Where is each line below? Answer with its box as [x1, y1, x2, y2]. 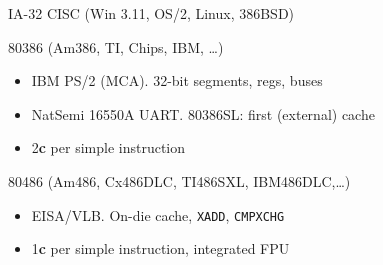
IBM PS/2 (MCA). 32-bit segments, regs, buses [31, 70, 323, 91]
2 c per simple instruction [31, 137, 186, 158]
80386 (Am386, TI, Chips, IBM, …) [8, 36, 224, 57]
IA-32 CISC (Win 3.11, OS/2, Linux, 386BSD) [8, 3, 295, 23]
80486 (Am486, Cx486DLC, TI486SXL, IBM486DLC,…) [8, 170, 351, 191]
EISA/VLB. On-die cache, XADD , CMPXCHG [31, 204, 285, 225]
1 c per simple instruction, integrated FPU [31, 238, 290, 259]
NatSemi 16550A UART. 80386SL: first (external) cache [31, 103, 375, 124]
